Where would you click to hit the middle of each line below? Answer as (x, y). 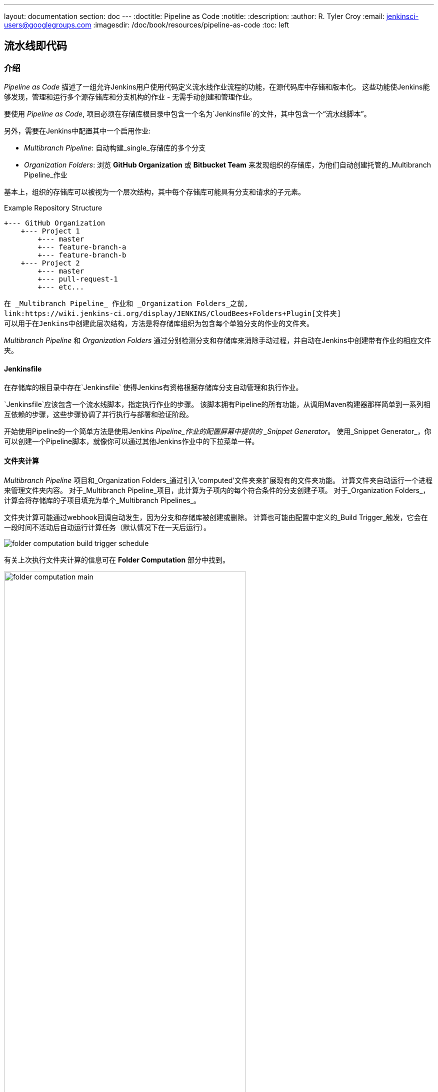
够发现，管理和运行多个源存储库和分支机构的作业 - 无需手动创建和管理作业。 (130, 97)
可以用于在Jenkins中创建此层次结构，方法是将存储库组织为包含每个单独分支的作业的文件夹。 (159, 324)
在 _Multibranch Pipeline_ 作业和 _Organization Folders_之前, (126, 304)
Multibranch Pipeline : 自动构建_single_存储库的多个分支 (115, 148)
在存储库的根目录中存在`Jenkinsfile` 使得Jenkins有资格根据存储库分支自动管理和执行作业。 (153, 387)
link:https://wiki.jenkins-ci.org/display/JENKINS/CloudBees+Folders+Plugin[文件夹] (173, 314)
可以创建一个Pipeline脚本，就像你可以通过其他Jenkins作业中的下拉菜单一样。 (131, 441)
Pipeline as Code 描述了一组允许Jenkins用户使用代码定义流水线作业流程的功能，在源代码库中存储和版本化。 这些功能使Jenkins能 (217, 87)
